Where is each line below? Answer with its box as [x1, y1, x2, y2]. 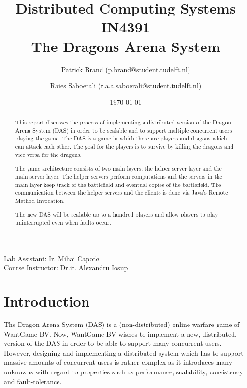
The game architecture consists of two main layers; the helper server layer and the [15, 164, 222, 172]
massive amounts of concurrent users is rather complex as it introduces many [4, 357, 232, 367]
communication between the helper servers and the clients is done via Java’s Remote [15, 188, 228, 197]
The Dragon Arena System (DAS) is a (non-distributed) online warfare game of [4, 319, 240, 329]
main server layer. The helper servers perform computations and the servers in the [15, 172, 222, 180]
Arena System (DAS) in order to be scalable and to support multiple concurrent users [15, 126, 232, 134]
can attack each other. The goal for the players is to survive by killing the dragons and [15, 142, 234, 151]
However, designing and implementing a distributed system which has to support [4, 347, 244, 357]
